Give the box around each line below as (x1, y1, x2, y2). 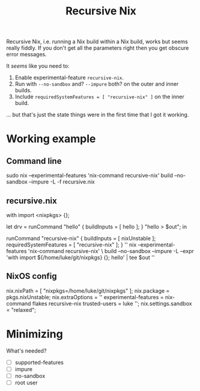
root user (14, 379, 38, 386)
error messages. (6, 51, 47, 58)
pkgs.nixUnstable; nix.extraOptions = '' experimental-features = (6, 293, 164, 300)
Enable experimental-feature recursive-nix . (14, 74, 124, 82)
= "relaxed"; (6, 306, 36, 313)
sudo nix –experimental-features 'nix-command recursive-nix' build (6, 172, 173, 179)
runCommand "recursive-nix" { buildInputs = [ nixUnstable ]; (6, 235, 156, 242)
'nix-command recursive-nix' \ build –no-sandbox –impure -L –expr (28, 248, 194, 254)
